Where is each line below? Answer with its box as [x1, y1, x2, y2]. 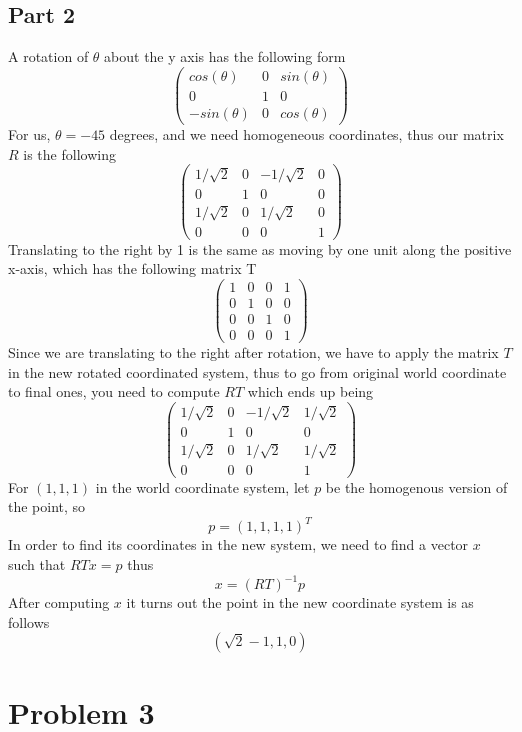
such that [8, 554, 66, 575]
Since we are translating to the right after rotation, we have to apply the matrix [8, 342, 499, 363]
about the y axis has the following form [104, 46, 346, 67]
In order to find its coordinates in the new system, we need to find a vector [8, 534, 469, 555]
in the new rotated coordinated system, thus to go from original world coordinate [8, 361, 507, 382]
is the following [23, 143, 116, 164]
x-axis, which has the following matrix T [8, 258, 257, 279]
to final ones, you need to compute [8, 381, 220, 402]
